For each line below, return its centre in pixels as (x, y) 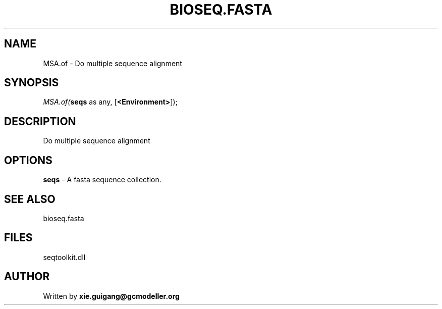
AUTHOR (27, 277)
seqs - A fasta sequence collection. (102, 180)
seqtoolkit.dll (64, 257)
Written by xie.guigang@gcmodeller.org (111, 296)
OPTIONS (28, 160)
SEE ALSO (30, 199)
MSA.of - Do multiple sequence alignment (113, 63)
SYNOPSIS (32, 83)
